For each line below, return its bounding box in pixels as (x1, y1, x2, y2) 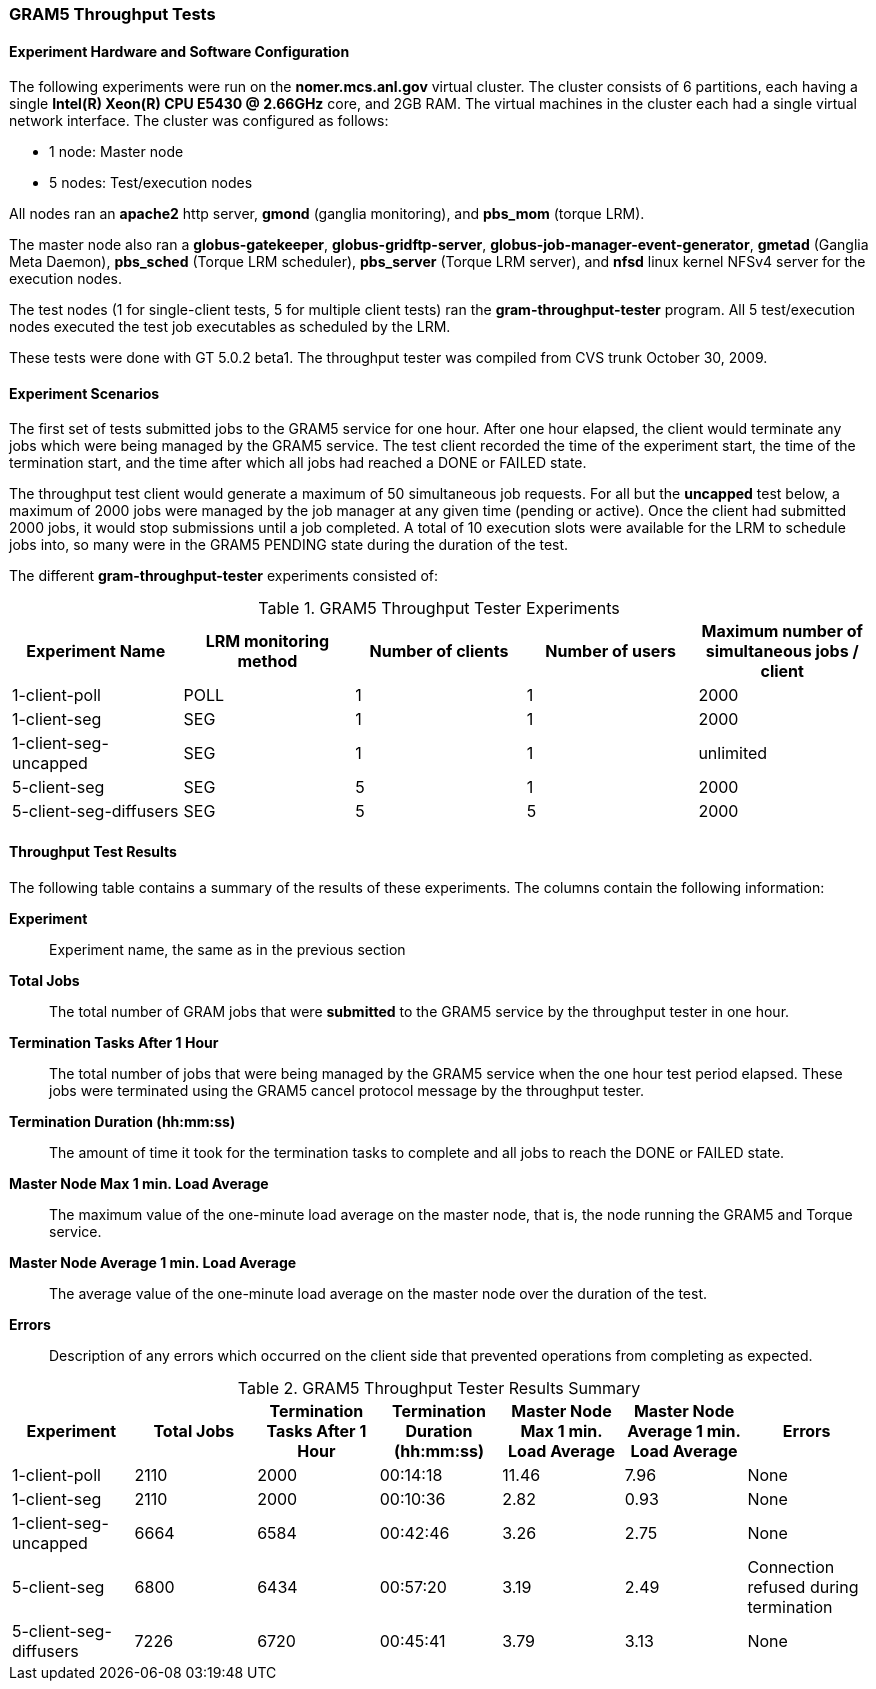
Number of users (545, 641, 676, 662)
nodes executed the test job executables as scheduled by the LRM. (9, 318, 451, 336)
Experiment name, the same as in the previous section (49, 940, 406, 958)
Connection (747, 1556, 835, 1577)
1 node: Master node (49, 143, 184, 161)
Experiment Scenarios (9, 384, 160, 402)
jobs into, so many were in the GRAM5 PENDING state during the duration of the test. (9, 536, 569, 554)
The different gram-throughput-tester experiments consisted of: (9, 567, 439, 585)
